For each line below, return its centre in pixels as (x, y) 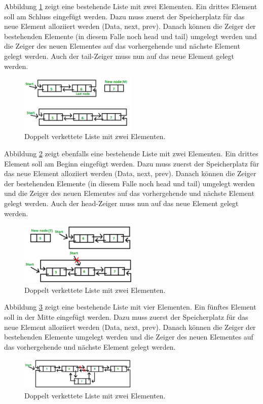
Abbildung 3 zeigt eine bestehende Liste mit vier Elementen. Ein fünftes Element (130, 307)
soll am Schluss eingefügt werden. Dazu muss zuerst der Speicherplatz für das (124, 16)
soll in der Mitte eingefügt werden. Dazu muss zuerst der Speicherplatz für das (126, 317)
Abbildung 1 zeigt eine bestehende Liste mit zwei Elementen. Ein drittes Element (131, 6)
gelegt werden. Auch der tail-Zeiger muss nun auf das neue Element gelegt (119, 56)
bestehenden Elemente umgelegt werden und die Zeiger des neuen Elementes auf (129, 337)
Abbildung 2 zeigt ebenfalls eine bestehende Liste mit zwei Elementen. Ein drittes (131, 154)
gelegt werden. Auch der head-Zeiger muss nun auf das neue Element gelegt (121, 203)
